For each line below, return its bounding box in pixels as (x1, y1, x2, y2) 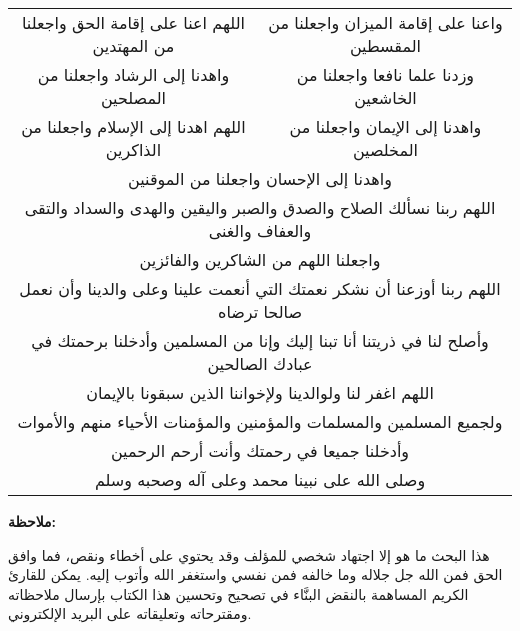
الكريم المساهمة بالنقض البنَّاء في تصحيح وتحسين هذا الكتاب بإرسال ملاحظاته (8, 583, 469, 604)
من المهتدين (92, 34, 175, 57)
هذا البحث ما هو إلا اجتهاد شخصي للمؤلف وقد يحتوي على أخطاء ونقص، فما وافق (8, 544, 490, 565)
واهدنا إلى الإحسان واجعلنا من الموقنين (128, 167, 392, 190)
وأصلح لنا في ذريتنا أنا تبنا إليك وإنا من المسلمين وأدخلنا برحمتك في (31, 329, 489, 352)
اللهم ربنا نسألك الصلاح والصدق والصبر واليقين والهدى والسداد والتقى (24, 196, 496, 219)
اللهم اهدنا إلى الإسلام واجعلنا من (21, 115, 246, 138)
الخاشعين (354, 86, 417, 109)
